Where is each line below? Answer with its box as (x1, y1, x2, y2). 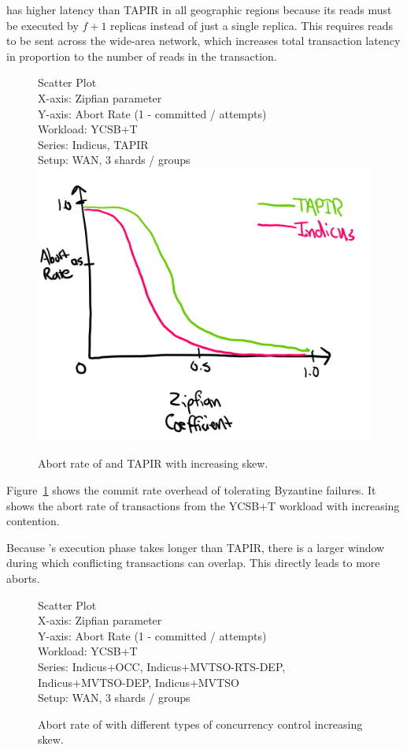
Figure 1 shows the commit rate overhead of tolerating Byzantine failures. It (6, 482, 376, 498)
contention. (6, 513, 60, 529)
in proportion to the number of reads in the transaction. (6, 47, 277, 64)
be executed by (6, 17, 79, 33)
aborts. (6, 570, 40, 586)
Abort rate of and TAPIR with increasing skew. (38, 455, 268, 472)
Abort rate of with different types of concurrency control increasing (38, 715, 363, 732)
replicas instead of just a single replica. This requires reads (110, 17, 393, 33)
